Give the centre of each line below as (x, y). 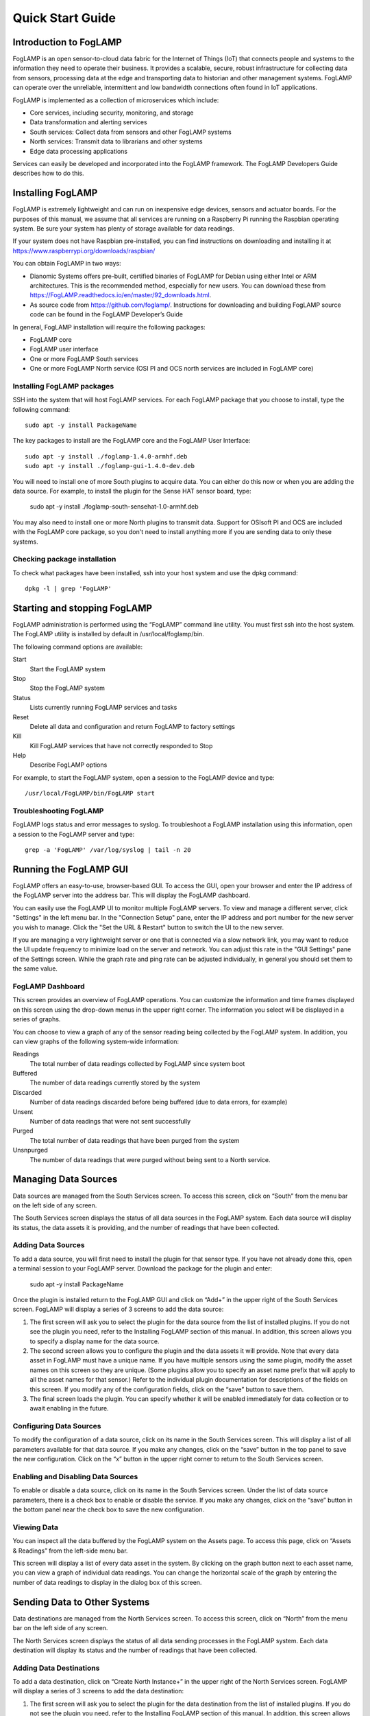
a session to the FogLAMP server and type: (74, 834)
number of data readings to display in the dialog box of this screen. (107, 1582)
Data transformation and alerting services (88, 122)
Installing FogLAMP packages (63, 386)
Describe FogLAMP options (69, 765)
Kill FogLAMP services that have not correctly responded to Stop (121, 745)
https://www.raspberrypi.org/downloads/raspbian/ (84, 251)
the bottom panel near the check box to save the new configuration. (109, 1509)
